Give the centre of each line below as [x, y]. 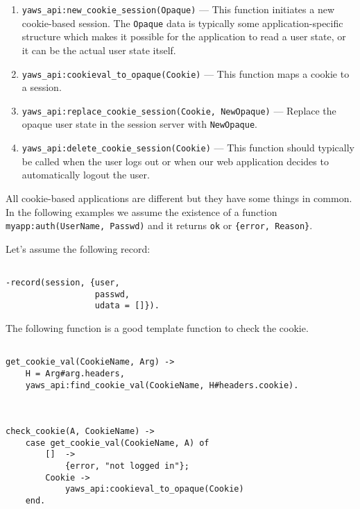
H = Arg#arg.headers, [75, 373]
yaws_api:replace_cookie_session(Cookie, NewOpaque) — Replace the [179, 110]
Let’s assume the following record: [78, 248]
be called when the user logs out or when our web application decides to [175, 161]
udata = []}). [127, 306]
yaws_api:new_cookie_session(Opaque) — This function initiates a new [178, 9]
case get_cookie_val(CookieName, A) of [117, 443]
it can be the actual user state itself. [99, 50]
